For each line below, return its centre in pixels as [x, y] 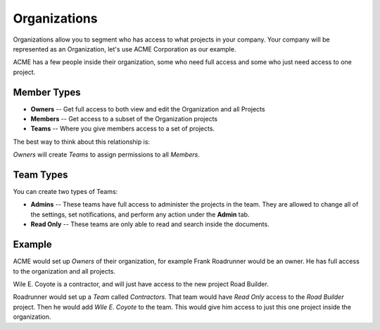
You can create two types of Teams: [65, 192]
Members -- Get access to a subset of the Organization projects [124, 119]
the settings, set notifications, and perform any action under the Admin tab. [140, 214]
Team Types [40, 175]
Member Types [47, 92]
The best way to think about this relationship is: [82, 142]
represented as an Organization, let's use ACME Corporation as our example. [125, 49]
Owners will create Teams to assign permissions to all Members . [106, 154]
